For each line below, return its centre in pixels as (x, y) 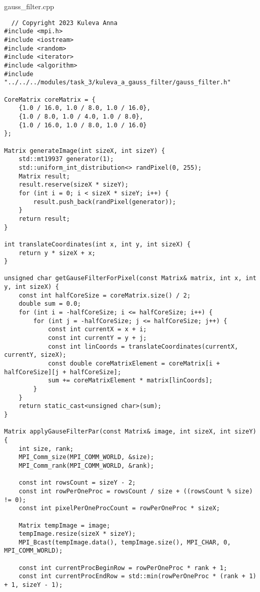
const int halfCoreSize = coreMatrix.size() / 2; (105, 295)
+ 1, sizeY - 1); (33, 585)
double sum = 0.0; (50, 304)
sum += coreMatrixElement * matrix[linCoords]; (130, 381)
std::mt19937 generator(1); (66, 159)
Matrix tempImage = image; (64, 525)
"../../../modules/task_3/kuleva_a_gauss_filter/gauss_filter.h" (117, 83)
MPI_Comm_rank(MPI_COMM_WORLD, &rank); (86, 465)
